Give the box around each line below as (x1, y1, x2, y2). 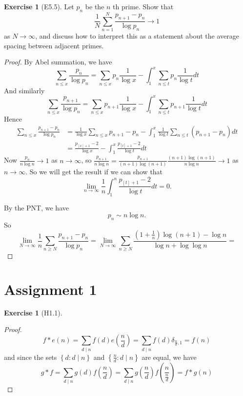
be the (85, 1, 104, 11)
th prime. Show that (113, 1, 174, 11)
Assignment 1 (4, 279, 97, 299)
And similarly (4, 85, 45, 95)
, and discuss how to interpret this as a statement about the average (35, 30, 239, 41)
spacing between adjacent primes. (4, 40, 104, 50)
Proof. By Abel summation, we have (4, 57, 112, 67)
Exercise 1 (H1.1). (4, 308, 62, 318)
